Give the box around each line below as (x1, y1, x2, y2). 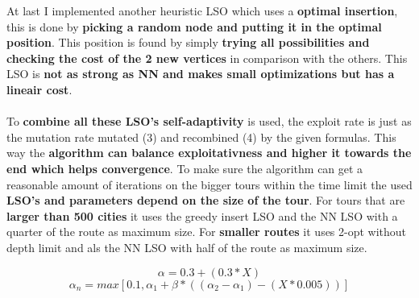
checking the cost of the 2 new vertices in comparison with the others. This (6, 49, 408, 66)
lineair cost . (6, 81, 73, 97)
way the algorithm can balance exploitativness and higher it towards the (6, 144, 412, 161)
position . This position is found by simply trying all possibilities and (6, 34, 370, 51)
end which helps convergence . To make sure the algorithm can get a (6, 159, 363, 176)
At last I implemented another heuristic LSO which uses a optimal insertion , (6, 2, 398, 19)
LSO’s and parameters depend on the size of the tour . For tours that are (6, 192, 405, 209)
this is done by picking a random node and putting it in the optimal (6, 18, 382, 35)
